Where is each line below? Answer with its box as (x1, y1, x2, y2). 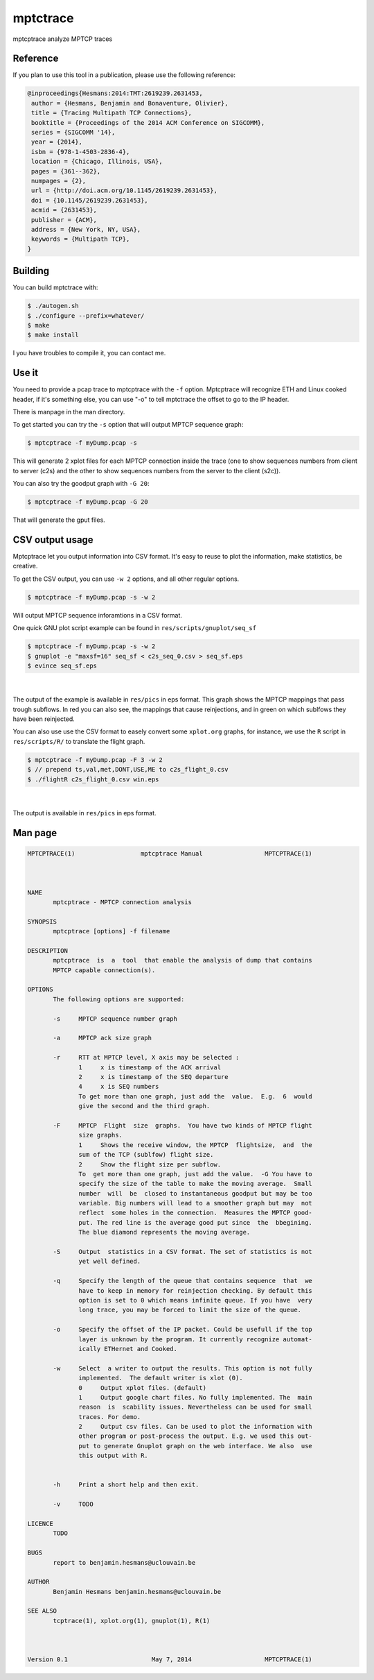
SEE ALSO (27, 1607, 57, 1615)
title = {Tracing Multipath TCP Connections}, (31, 109, 192, 117)
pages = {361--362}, (31, 167, 101, 175)
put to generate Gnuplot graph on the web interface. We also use (78, 1442, 313, 1450)
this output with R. (78, 1452, 148, 1460)
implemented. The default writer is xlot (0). (78, 1374, 243, 1382)
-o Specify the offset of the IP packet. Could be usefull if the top (53, 1325, 313, 1334)
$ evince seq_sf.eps (27, 661, 97, 670)
